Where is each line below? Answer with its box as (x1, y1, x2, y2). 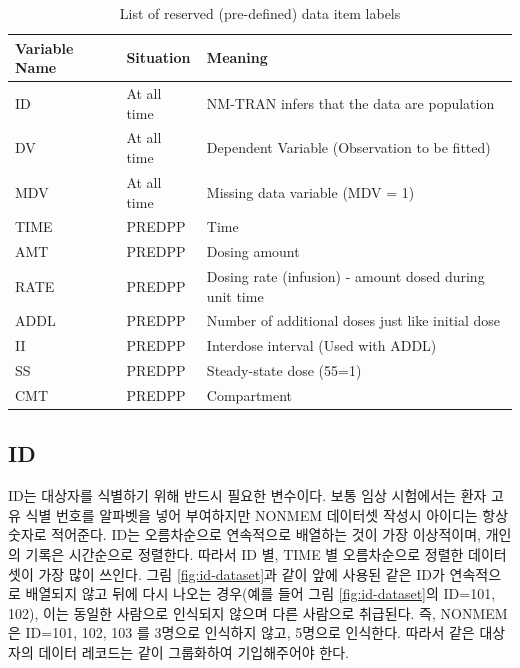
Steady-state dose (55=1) (206, 360, 362, 381)
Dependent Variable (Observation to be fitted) (206, 137, 491, 158)
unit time (206, 285, 264, 306)
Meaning (206, 47, 268, 68)
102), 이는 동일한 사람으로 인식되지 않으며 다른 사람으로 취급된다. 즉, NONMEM (8, 602, 508, 623)
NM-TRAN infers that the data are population (206, 92, 495, 113)
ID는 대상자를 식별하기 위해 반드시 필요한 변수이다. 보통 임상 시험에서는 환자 (8, 485, 487, 506)
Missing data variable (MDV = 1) (206, 181, 415, 202)
